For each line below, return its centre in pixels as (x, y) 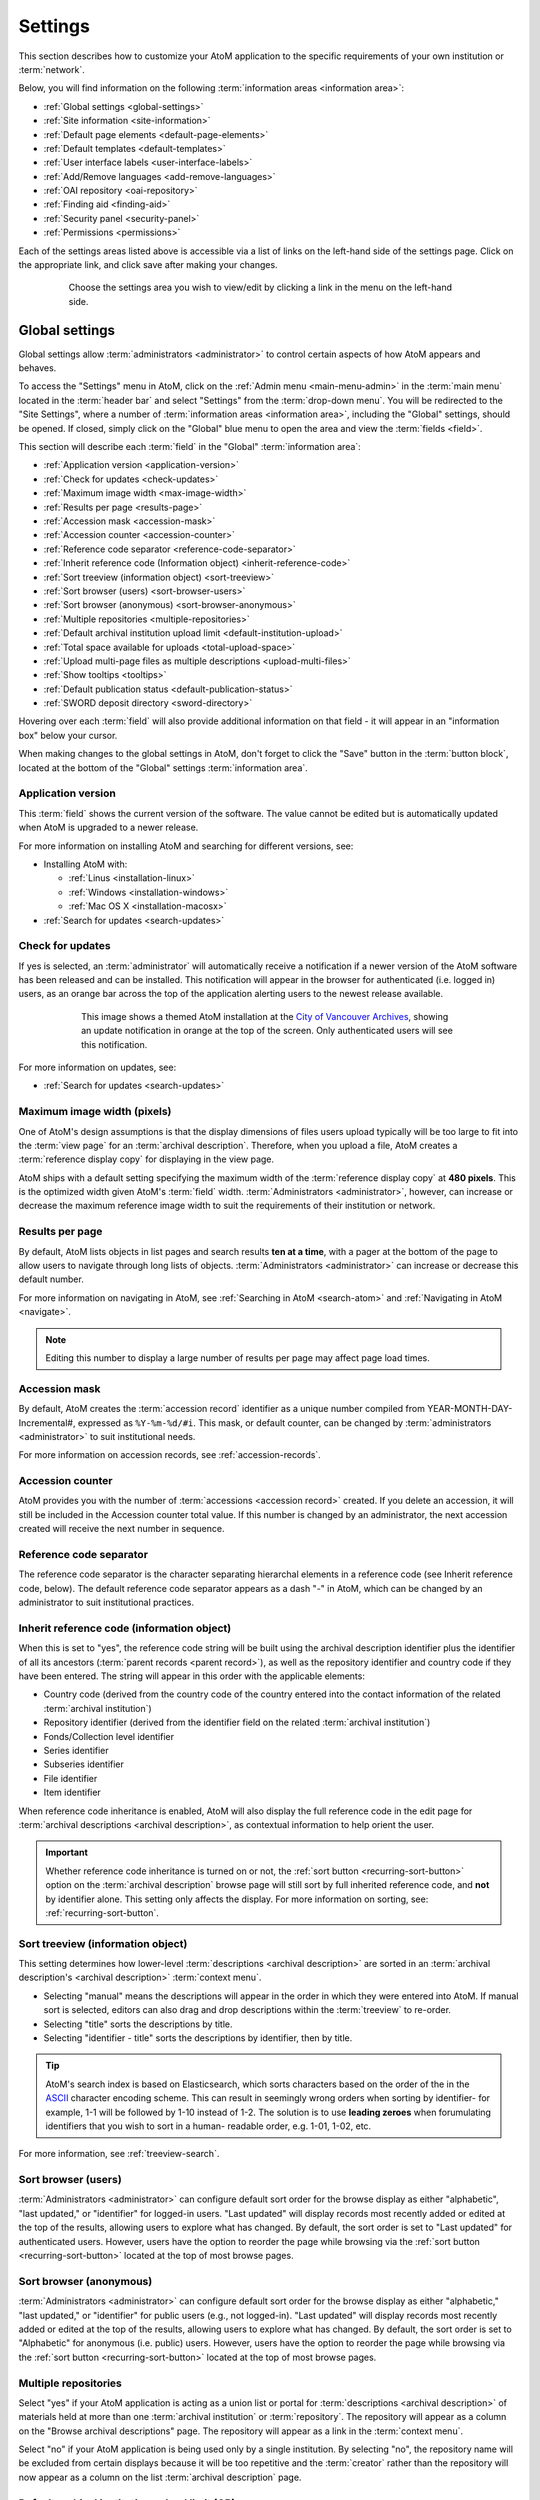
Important (67, 1852)
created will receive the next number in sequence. (121, 1529)
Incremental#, (47, 1422)
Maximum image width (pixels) (95, 1112)
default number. (51, 1279)
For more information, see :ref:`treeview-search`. (119, 2154)
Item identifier (72, 1792)
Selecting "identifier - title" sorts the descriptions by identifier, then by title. (198, 2038)
